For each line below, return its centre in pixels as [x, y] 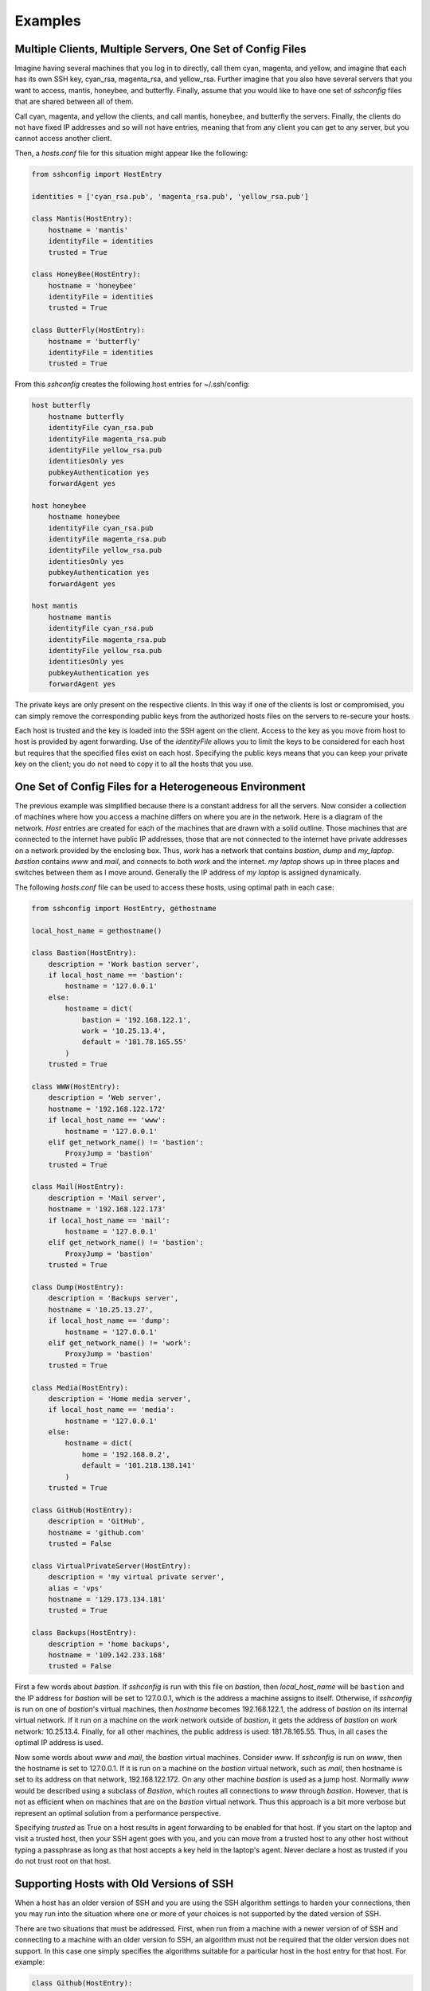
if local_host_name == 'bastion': [115, 975]
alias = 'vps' [76, 1588]
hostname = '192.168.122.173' [107, 1209]
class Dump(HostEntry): [78, 1287]
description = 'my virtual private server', [137, 1577]
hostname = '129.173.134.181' [107, 1599]
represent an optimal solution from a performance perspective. [118, 1813]
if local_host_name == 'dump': [109, 1321]
